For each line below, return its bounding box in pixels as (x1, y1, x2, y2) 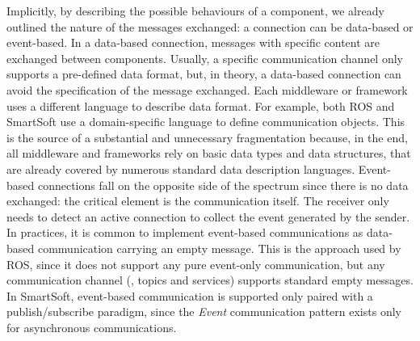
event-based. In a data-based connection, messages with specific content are (6, 34, 380, 51)
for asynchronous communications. (6, 318, 177, 335)
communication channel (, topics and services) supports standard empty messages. (6, 272, 414, 288)
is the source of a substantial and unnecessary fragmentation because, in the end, (6, 128, 408, 145)
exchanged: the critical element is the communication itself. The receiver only (6, 192, 389, 209)
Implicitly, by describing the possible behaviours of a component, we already (6, 2, 384, 19)
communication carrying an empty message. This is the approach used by (37, 239, 401, 256)
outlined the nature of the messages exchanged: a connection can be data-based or (6, 18, 414, 35)
